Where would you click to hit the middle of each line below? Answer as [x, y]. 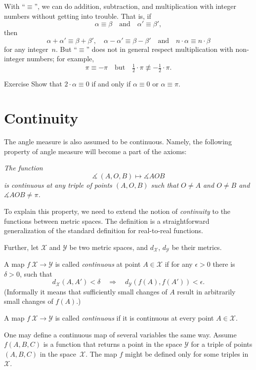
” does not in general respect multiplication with [160, 49]
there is [224, 264]
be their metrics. [197, 247]
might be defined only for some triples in [187, 353]
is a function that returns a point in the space [113, 344]
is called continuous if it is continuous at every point [134, 318]
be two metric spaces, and [108, 247]
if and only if [111, 84]
